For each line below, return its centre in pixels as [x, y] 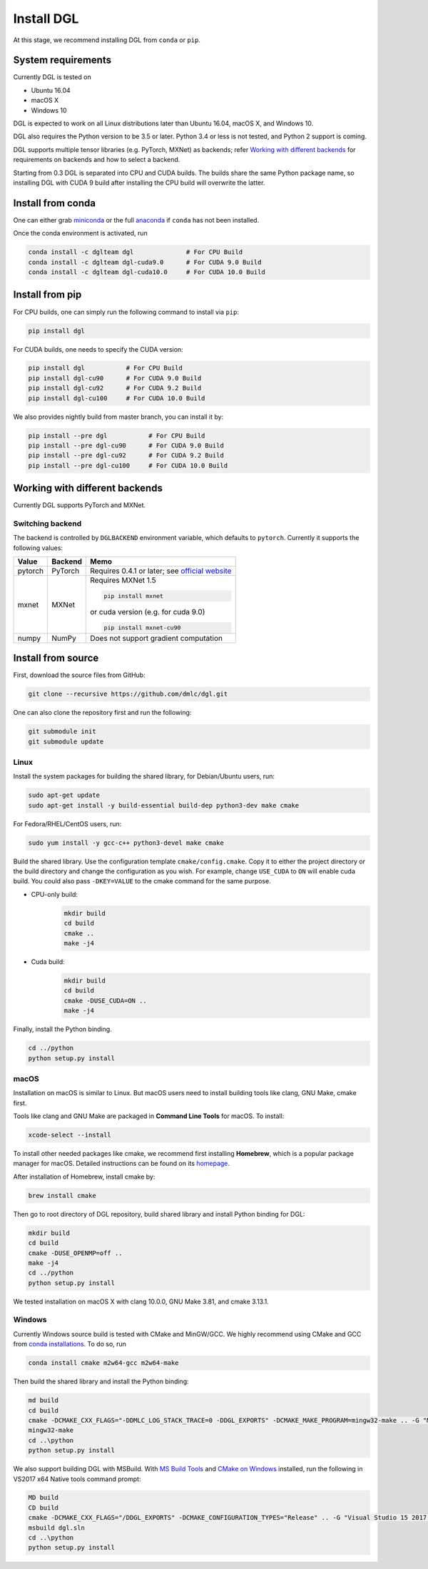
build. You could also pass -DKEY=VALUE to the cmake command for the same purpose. [142, 881]
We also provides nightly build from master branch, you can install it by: [118, 417]
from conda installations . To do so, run [70, 1344]
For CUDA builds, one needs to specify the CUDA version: [98, 349]
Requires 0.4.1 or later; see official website [161, 571]
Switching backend [47, 524]
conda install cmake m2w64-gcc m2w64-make [103, 1363]
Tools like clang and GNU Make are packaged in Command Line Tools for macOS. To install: [149, 1116]
